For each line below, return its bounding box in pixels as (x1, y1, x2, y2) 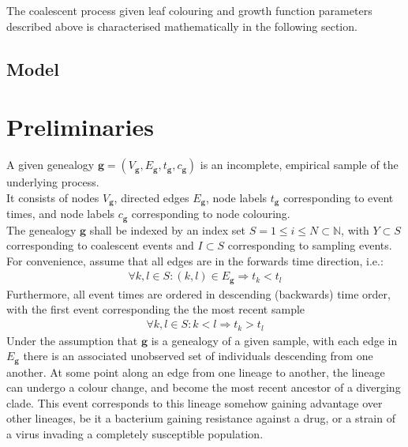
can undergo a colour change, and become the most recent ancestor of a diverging (6, 379, 401, 396)
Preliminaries (6, 111, 154, 143)
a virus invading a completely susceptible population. (6, 425, 264, 441)
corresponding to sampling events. (227, 237, 392, 254)
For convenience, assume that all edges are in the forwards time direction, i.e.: (6, 252, 384, 269)
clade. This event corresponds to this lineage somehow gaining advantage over (6, 394, 383, 411)
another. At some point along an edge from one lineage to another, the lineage (6, 363, 385, 380)
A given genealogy (6, 156, 95, 173)
